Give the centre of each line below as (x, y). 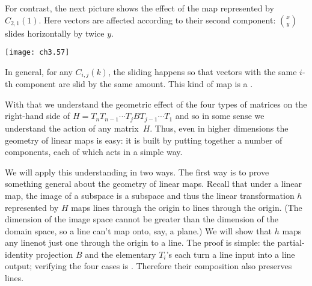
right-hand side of (38, 116)
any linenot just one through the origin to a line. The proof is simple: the (140, 242)
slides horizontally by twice (55, 33)
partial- (291, 242)
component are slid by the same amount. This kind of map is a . (134, 84)
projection (54, 254)
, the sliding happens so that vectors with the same (202, 71)
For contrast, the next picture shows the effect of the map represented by (139, 8)
